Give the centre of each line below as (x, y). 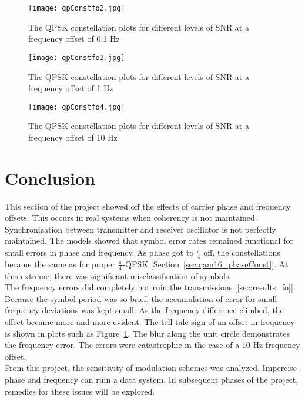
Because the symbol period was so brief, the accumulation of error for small (141, 298)
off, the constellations (242, 252)
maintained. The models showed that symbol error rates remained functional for (149, 241)
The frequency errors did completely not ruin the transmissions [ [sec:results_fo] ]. (150, 287)
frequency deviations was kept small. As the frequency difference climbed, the (144, 310)
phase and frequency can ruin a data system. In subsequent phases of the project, (152, 380)
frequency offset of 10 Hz (73, 137)
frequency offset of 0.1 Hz (74, 39)
